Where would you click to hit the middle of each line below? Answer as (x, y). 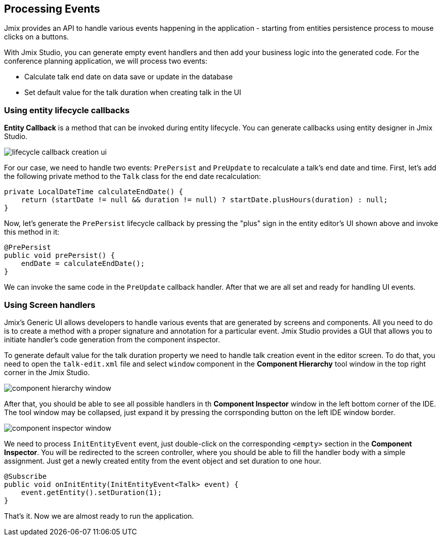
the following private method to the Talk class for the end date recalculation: (132, 176)
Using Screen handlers (50, 305)
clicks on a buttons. (37, 37)
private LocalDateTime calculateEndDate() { (94, 192)
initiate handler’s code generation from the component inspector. (112, 339)
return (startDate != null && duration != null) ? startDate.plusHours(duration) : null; (204, 200)
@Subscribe (26, 476)
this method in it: (32, 232)
